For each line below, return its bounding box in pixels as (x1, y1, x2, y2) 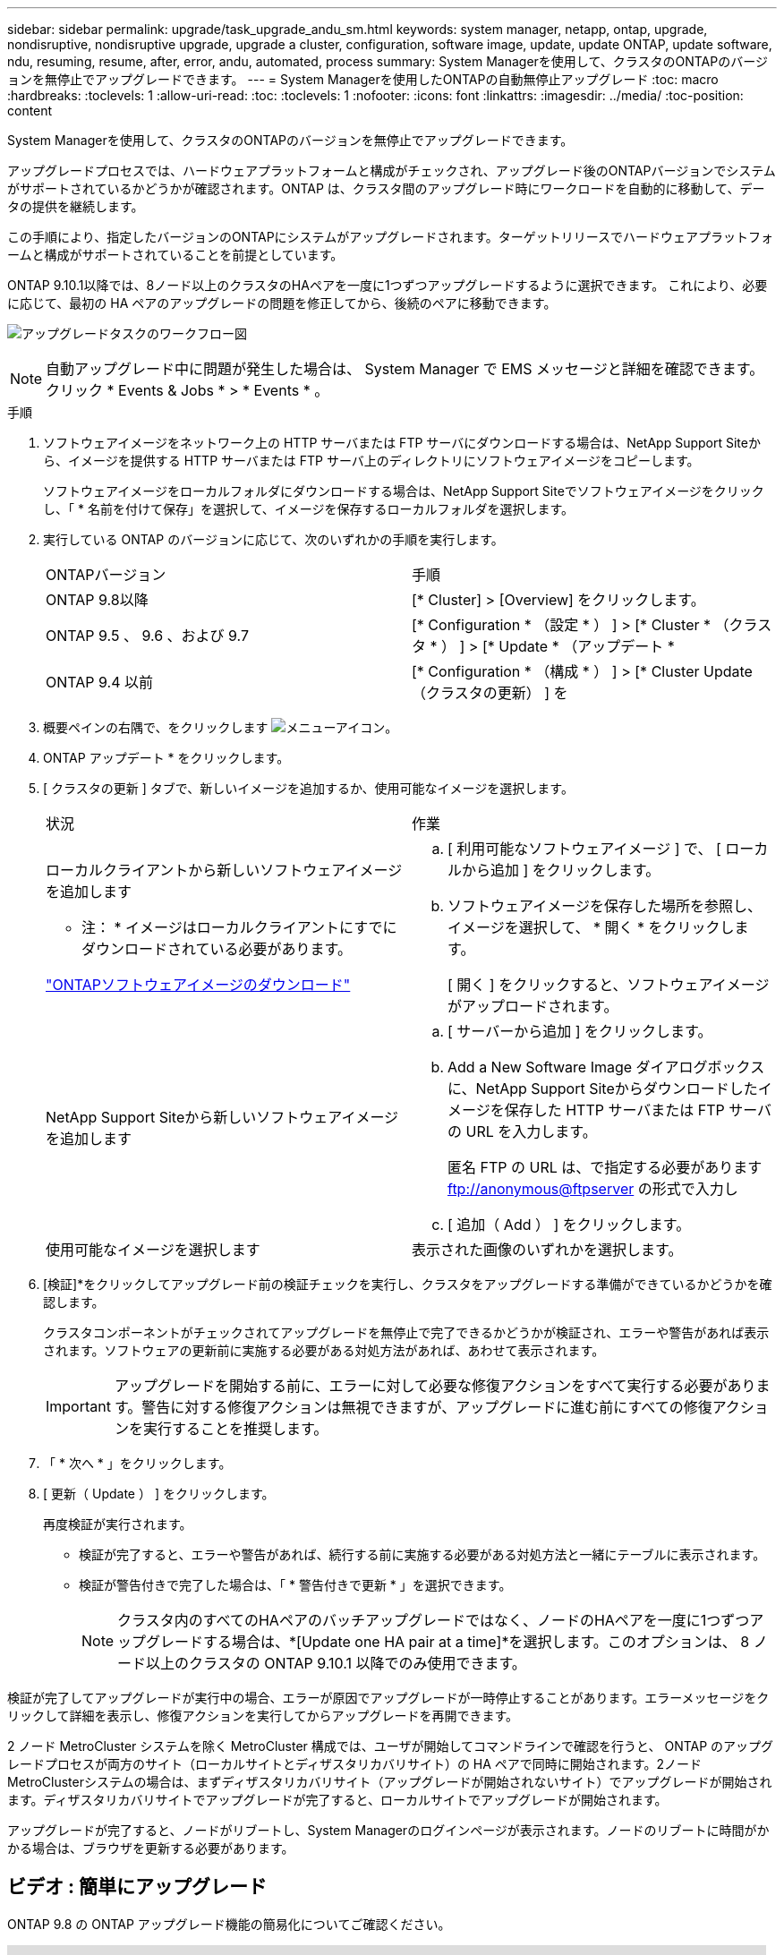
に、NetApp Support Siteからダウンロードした (447, 1080, 758, 1097)
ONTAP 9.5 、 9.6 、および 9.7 (46, 627, 250, 645)
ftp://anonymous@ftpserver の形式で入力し (447, 1180, 738, 1198)
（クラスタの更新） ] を (412, 684, 568, 702)
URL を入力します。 (465, 1123, 597, 1140)
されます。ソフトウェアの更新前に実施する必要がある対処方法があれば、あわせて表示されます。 (43, 1343, 605, 1358)
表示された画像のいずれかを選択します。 (412, 1241, 683, 1259)
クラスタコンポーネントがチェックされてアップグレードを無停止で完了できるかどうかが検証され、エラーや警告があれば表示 (43, 1325, 770, 1340)
